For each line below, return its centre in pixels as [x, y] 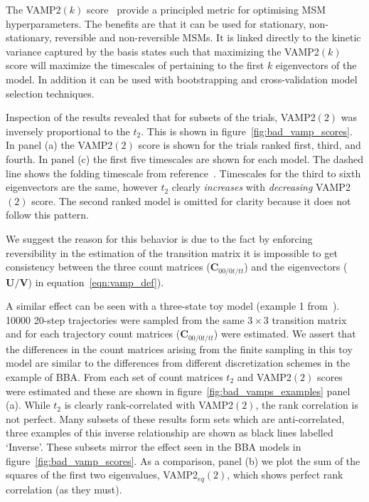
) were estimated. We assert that [285, 334]
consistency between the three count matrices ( [108, 267]
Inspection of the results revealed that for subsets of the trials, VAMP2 [161, 117]
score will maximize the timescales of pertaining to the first [135, 65]
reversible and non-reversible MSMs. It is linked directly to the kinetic [208, 37]
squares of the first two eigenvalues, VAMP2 [102, 475]
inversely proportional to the [68, 131]
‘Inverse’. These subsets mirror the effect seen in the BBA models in [154, 446]
